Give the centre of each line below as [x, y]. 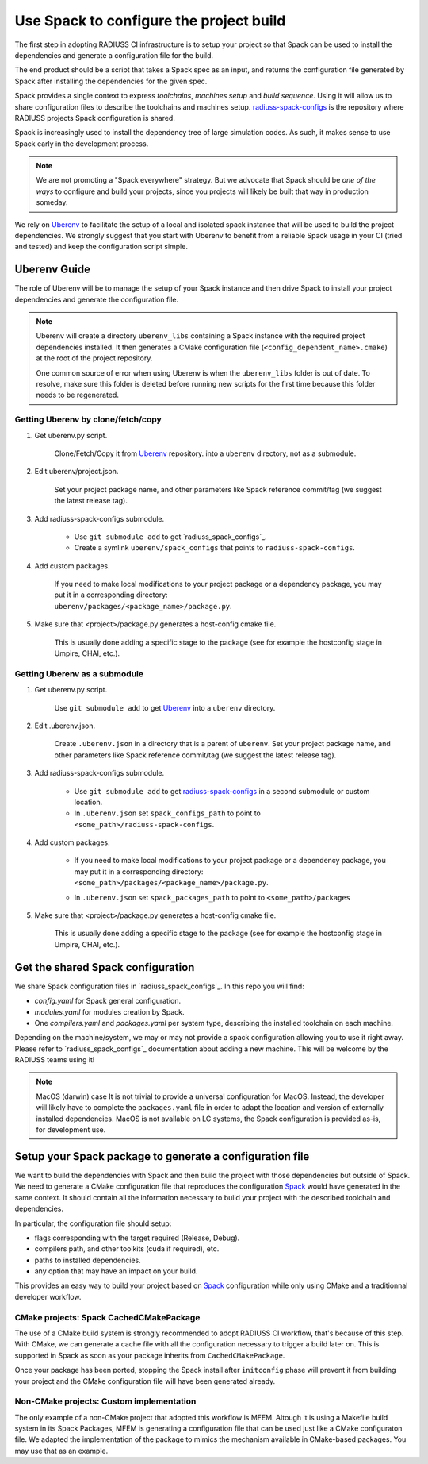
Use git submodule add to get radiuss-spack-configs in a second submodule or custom [222, 791]
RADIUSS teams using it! [55, 1060]
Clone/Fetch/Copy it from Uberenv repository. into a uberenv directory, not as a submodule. [205, 453]
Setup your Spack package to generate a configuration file [162, 1156]
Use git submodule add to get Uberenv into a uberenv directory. [165, 707]
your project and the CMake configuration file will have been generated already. [145, 1381]
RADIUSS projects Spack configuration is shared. [95, 118]
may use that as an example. [61, 1451]
